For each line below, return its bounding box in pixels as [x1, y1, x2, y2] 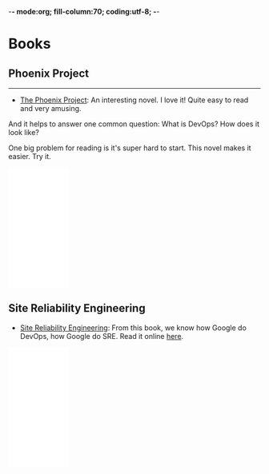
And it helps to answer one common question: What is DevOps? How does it [8, 119, 260, 129]
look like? [8, 128, 40, 137]
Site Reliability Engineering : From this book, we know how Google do [19, 323, 247, 333]
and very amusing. [19, 104, 82, 113]
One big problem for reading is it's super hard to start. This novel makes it [8, 143, 251, 153]
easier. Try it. [8, 152, 52, 161]
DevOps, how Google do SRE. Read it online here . [19, 331, 184, 341]
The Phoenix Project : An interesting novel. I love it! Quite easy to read [19, 95, 249, 105]
